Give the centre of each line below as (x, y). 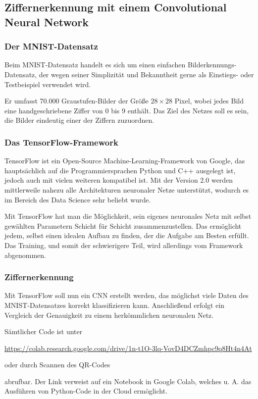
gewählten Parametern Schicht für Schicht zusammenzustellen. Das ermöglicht (123, 225)
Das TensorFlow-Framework (61, 142)
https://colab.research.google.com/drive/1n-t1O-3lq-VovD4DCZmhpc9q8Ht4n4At (128, 348)
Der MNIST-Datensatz (51, 46)
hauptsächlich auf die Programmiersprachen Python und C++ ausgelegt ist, (120, 170)
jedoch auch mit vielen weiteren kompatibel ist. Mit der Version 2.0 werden (119, 180)
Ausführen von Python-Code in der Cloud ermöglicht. (86, 391)
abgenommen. (25, 255)
